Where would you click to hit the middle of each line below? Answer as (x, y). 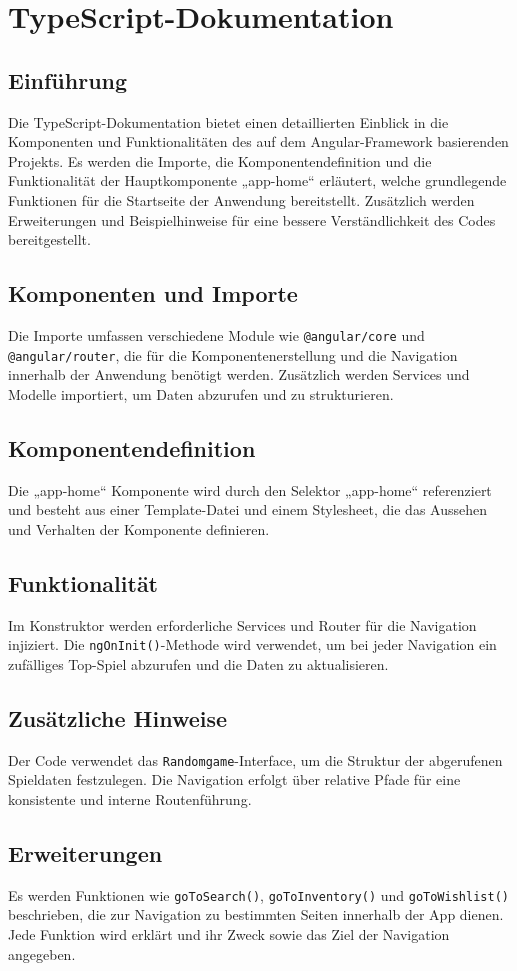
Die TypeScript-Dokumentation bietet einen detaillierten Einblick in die (228, 121)
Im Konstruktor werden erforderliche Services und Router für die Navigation (242, 624)
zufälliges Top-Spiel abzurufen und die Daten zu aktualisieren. (198, 663)
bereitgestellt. (49, 239)
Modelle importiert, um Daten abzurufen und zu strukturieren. (201, 393)
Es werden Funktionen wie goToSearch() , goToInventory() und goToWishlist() (258, 894)
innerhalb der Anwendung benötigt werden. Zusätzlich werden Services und (239, 374)
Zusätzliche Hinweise (118, 717)
